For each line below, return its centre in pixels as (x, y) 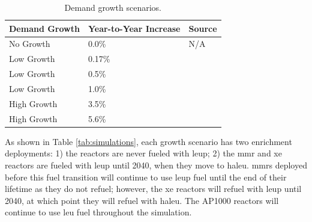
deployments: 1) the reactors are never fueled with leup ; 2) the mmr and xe (143, 153)
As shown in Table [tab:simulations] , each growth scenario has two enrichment (148, 141)
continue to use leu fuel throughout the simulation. (98, 212)
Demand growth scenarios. (113, 7)
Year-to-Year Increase (134, 28)
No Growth (30, 44)
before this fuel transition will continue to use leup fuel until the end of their (146, 177)
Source (203, 28)
